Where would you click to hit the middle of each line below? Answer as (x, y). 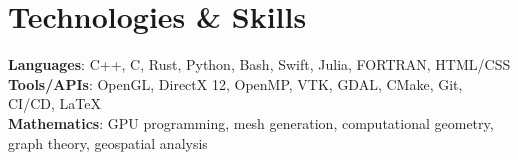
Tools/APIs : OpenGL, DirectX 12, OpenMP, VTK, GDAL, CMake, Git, (235, 83)
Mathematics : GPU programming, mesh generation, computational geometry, (251, 122)
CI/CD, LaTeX (54, 103)
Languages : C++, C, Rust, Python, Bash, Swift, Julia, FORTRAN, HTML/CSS (259, 64)
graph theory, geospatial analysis (108, 142)
